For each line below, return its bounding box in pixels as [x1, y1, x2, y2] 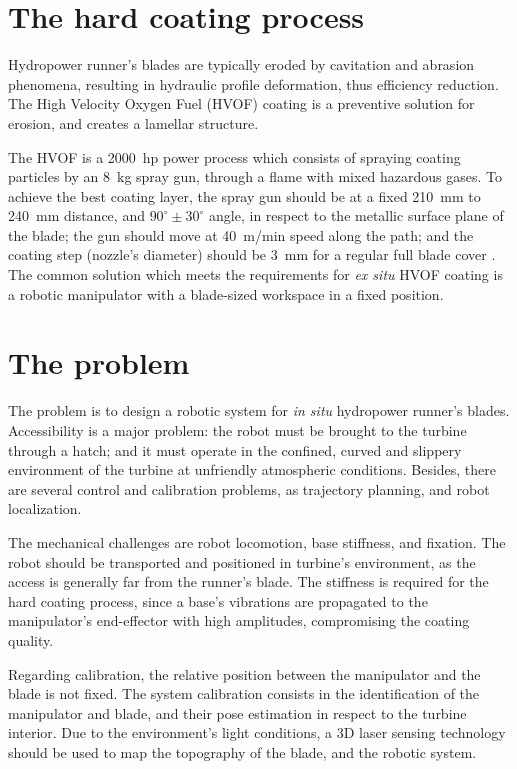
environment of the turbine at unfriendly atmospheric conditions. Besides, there [8, 459, 497, 480]
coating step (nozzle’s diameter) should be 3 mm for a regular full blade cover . [8, 244, 496, 265]
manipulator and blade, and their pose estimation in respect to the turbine [8, 702, 467, 723]
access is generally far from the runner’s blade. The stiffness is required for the [8, 571, 489, 592]
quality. [8, 629, 54, 650]
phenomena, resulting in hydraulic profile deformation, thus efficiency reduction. [8, 73, 499, 94]
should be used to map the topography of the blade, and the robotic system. [8, 741, 477, 762]
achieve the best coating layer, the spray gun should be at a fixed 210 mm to [8, 185, 481, 206]
